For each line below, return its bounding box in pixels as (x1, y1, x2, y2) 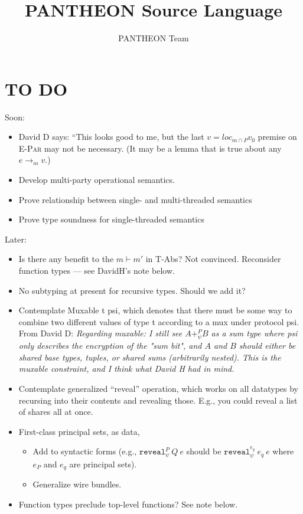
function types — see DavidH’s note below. (18, 264, 175, 276)
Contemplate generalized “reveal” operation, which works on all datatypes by (18, 382, 298, 394)
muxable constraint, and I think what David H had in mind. (18, 362, 234, 375)
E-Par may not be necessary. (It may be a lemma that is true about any (18, 142, 282, 154)
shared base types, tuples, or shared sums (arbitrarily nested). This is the (18, 351, 281, 363)
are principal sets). (69, 457, 137, 470)
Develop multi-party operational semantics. (18, 173, 175, 186)
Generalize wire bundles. (32, 478, 122, 490)
